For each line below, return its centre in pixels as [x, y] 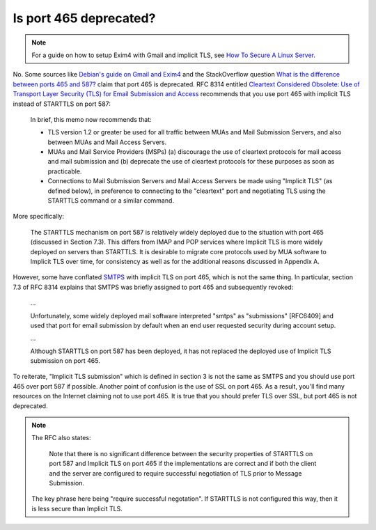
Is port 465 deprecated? [84, 18]
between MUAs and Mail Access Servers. [107, 142]
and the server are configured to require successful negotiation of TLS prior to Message [175, 473]
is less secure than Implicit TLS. [77, 508]
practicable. [65, 171]
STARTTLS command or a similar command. [111, 201]
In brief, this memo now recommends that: [91, 119]
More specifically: [39, 217]
